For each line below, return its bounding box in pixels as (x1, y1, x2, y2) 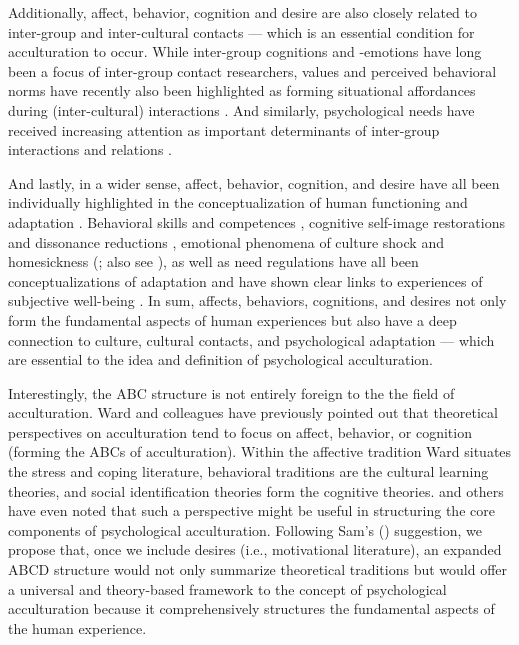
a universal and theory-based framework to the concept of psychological (8, 578, 447, 599)
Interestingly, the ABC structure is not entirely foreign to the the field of (8, 382, 455, 403)
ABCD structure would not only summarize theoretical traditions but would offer (8, 559, 508, 580)
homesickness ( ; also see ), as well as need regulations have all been (8, 251, 419, 272)
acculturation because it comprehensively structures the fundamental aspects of (8, 598, 495, 619)
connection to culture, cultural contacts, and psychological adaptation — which (8, 329, 495, 350)
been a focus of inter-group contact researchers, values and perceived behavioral (8, 60, 497, 81)
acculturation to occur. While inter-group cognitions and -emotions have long (8, 41, 482, 62)
